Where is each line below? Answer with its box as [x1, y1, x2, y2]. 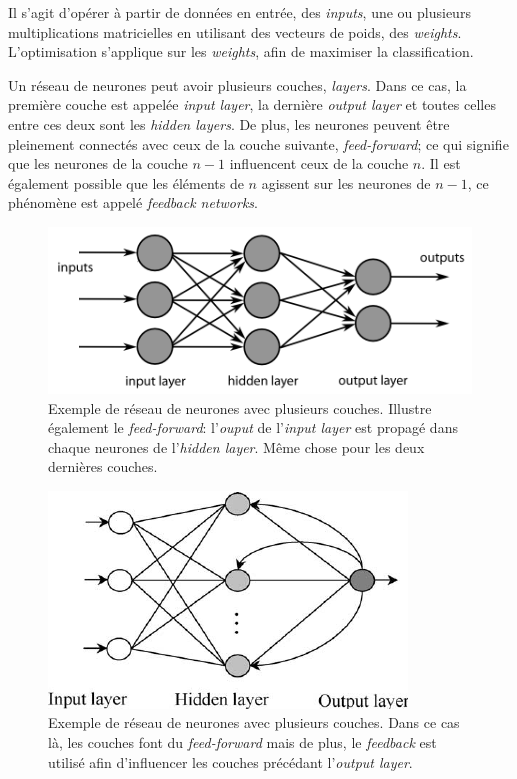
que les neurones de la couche [8, 153, 188, 174]
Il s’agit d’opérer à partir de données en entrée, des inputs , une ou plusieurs [8, 2, 471, 22]
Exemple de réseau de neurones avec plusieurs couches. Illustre [48, 397, 432, 418]
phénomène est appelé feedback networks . [8, 192, 258, 213]
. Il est [421, 153, 461, 174]
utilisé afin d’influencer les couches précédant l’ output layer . [48, 751, 413, 772]
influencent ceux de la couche [229, 153, 409, 174]
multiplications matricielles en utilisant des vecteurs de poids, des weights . [8, 21, 462, 42]
